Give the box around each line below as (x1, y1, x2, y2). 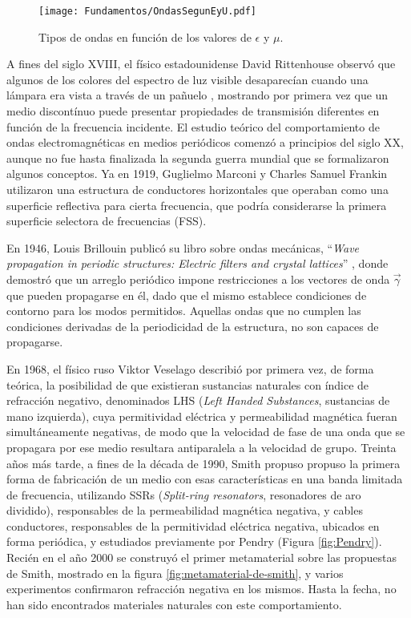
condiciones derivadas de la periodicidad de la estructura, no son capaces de (6, 317, 379, 334)
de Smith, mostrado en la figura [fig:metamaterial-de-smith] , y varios (6, 564, 344, 581)
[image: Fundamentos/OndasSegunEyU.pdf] (38, 6, 257, 17)
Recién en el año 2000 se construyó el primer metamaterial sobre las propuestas (6, 549, 397, 566)
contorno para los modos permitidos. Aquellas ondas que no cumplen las (6, 302, 361, 319)
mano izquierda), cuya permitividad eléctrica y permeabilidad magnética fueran (6, 407, 397, 424)
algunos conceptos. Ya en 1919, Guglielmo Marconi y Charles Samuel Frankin (6, 165, 388, 182)
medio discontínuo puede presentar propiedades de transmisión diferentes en (6, 103, 380, 119)
